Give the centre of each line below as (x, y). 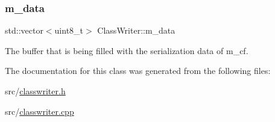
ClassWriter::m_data (136, 30)
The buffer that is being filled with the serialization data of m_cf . (127, 50)
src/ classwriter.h (35, 91)
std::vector (24, 30)
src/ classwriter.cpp (40, 111)
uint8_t (69, 30)
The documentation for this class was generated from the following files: (138, 71)
